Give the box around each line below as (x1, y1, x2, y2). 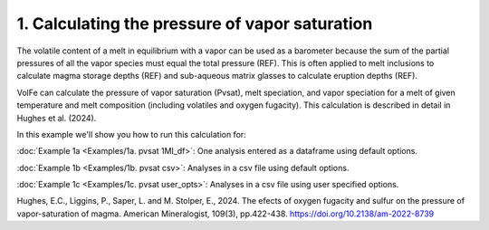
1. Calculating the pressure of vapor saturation (16, 14, 373, 34)
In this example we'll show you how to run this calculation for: (16, 129, 246, 139)
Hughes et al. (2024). (16, 112, 97, 123)
